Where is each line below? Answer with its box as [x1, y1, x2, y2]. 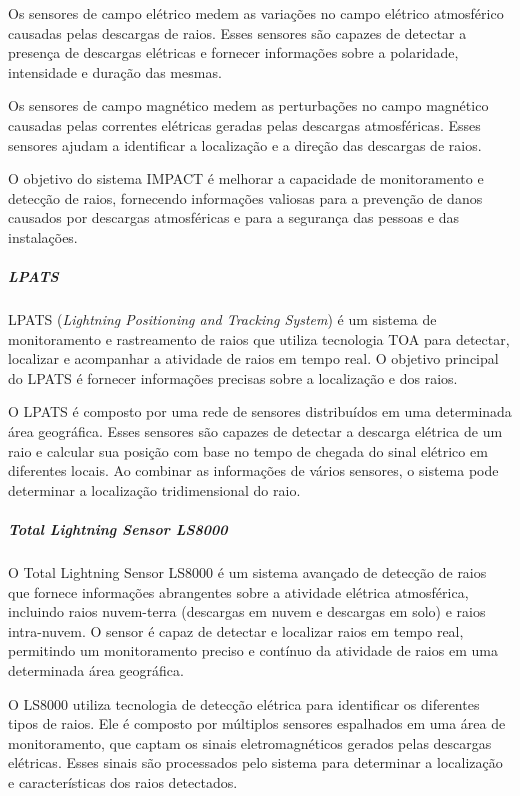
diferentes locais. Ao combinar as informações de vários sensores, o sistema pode [8, 460, 499, 481]
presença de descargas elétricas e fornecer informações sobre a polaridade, [8, 42, 459, 63]
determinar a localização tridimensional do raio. [8, 479, 301, 500]
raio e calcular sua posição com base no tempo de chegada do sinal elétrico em [8, 440, 488, 461]
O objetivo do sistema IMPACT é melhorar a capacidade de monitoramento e [8, 168, 484, 189]
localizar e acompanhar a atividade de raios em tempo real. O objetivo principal [8, 348, 499, 369]
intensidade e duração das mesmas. [8, 61, 222, 82]
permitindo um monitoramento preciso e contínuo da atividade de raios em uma [8, 640, 498, 661]
